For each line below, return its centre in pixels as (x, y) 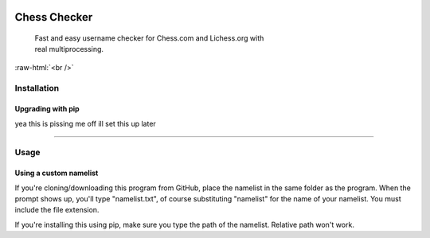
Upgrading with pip (47, 109)
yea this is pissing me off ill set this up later (86, 123)
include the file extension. (57, 210)
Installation (37, 88)
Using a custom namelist (57, 173)
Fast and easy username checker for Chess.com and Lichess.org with (149, 38)
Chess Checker (54, 17)
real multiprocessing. (69, 49)
